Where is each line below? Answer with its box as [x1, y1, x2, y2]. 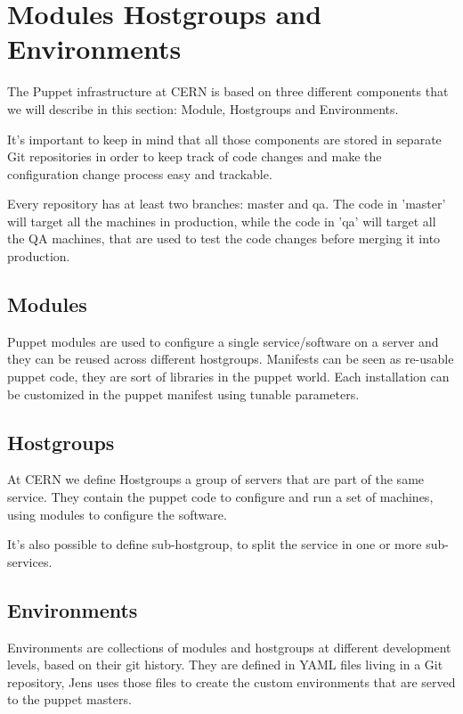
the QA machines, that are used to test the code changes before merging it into [7, 229, 441, 248]
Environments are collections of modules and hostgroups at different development [7, 637, 451, 656]
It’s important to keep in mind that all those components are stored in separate [7, 129, 442, 148]
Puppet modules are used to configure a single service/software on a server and [7, 332, 439, 350]
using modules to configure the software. [7, 505, 227, 523]
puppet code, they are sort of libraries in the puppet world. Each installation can [7, 367, 450, 386]
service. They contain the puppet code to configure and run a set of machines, [7, 488, 434, 506]
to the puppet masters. [7, 690, 132, 709]
